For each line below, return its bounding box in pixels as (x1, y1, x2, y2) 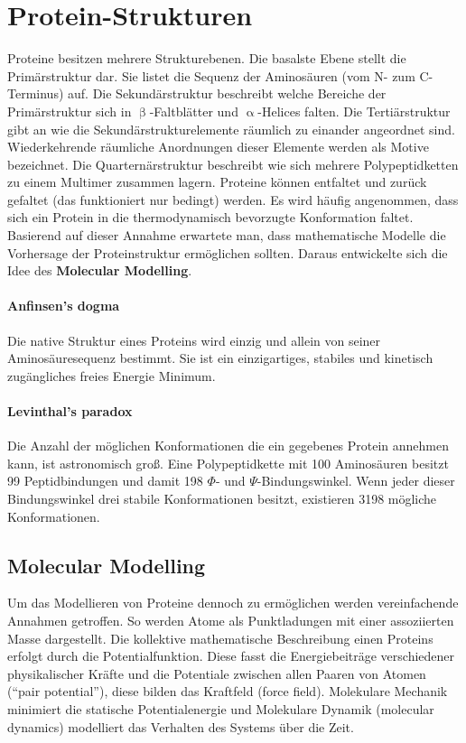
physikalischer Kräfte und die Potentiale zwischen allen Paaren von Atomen (7, 664, 426, 683)
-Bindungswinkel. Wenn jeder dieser (256, 471, 455, 490)
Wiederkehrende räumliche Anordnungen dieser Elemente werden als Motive (7, 137, 429, 156)
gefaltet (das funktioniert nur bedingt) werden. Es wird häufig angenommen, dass (7, 190, 459, 209)
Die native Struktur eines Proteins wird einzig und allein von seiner (7, 330, 381, 349)
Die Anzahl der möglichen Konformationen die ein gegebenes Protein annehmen (7, 436, 450, 455)
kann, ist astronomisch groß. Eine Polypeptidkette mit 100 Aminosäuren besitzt (7, 453, 449, 472)
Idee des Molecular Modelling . (7, 261, 192, 280)
